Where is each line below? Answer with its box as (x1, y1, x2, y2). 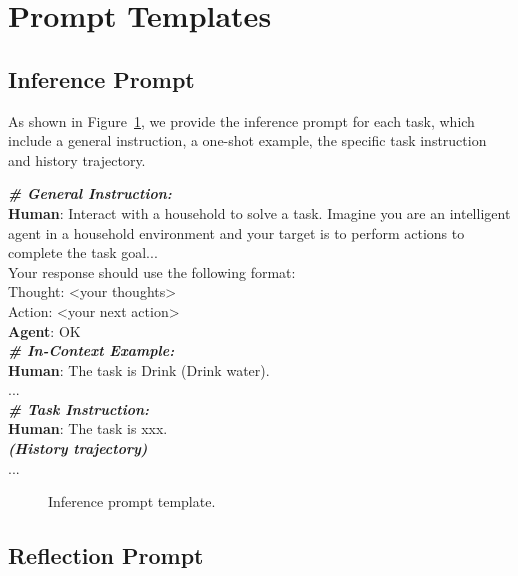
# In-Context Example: (8, 340, 175, 361)
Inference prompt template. (48, 491, 216, 512)
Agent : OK (8, 320, 81, 341)
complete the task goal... (8, 242, 158, 263)
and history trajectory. (8, 149, 146, 170)
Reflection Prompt (8, 540, 204, 571)
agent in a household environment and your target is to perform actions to (8, 222, 465, 243)
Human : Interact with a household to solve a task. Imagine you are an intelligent (8, 202, 511, 223)
